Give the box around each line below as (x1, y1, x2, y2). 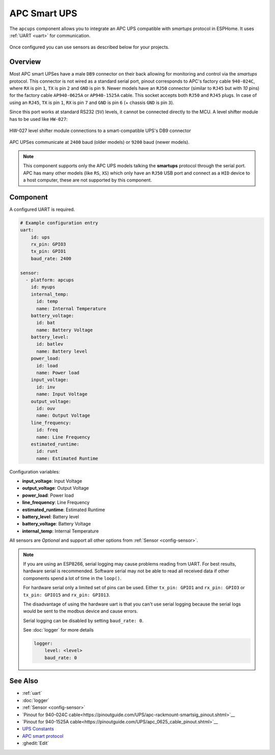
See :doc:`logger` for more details (23, 627, 94, 633)
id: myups (31, 284, 56, 290)
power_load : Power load (22, 492, 74, 498)
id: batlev (36, 341, 64, 347)
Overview (9, 58, 41, 66)
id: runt (36, 448, 58, 454)
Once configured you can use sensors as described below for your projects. (9, 44, 170, 51)
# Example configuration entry (20, 220, 99, 225)
